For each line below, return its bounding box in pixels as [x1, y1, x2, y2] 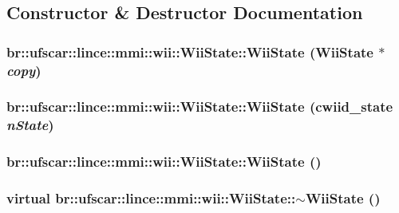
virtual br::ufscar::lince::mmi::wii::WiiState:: [6, 188, 296, 208]
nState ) [6, 115, 54, 135]
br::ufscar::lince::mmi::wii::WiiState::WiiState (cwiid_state [6, 97, 393, 116]
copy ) [6, 60, 41, 80]
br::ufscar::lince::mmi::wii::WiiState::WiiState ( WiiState [6, 41, 373, 61]
